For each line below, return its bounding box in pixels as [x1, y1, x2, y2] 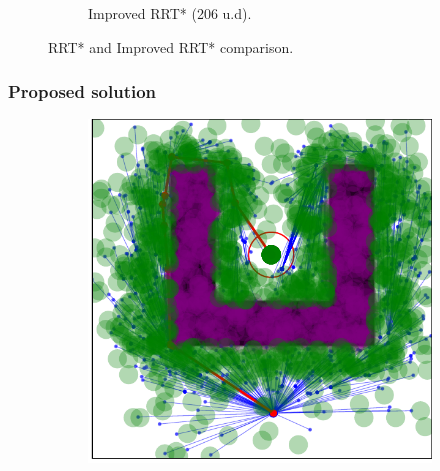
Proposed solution [8, 79, 157, 104]
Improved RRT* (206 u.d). [88, 3, 252, 23]
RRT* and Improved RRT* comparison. [48, 36, 294, 57]
